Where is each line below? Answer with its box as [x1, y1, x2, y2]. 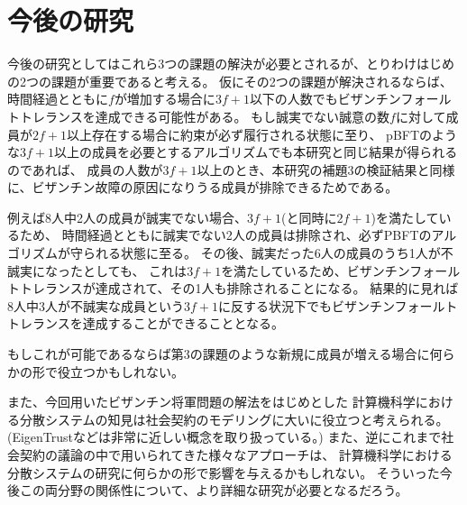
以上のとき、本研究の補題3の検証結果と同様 [197, 160, 455, 179]
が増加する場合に [114, 89, 215, 108]
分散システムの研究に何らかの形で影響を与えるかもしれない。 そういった [7, 463, 440, 482]
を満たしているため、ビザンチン [221, 261, 410, 280]
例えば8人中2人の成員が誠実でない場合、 [7, 207, 247, 226]
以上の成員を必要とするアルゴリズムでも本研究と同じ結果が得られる [54, 142, 458, 161]
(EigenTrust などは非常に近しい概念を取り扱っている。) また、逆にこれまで [7, 427, 442, 446]
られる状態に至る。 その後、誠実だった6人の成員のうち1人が [82, 243, 441, 262]
